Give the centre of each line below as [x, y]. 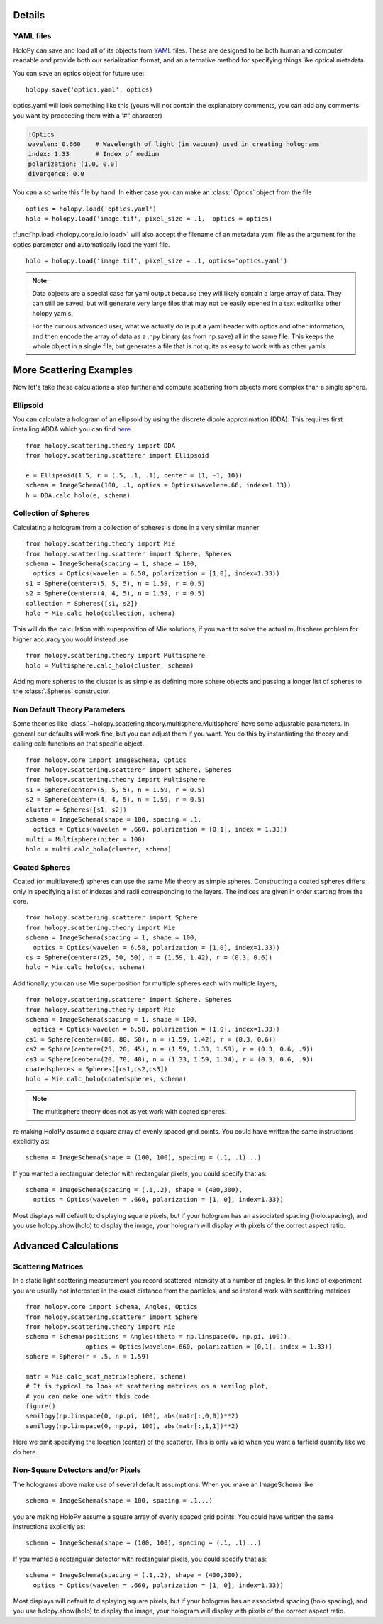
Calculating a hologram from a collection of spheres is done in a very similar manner [136, 527]
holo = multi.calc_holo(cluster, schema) [99, 849]
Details [29, 15]
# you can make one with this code [88, 1396]
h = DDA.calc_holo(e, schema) [78, 495]
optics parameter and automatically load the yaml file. [91, 244]
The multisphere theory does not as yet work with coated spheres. [129, 1112]
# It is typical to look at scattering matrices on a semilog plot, [147, 1386]
